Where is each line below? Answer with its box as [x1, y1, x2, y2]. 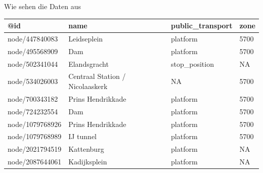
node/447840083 [8, 33, 58, 44]
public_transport [171, 20, 233, 31]
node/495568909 [8, 46, 58, 56]
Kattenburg [68, 144, 104, 154]
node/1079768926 [8, 118, 62, 129]
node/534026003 [8, 76, 58, 87]
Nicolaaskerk [68, 81, 108, 92]
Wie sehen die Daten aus [4, 1, 81, 11]
